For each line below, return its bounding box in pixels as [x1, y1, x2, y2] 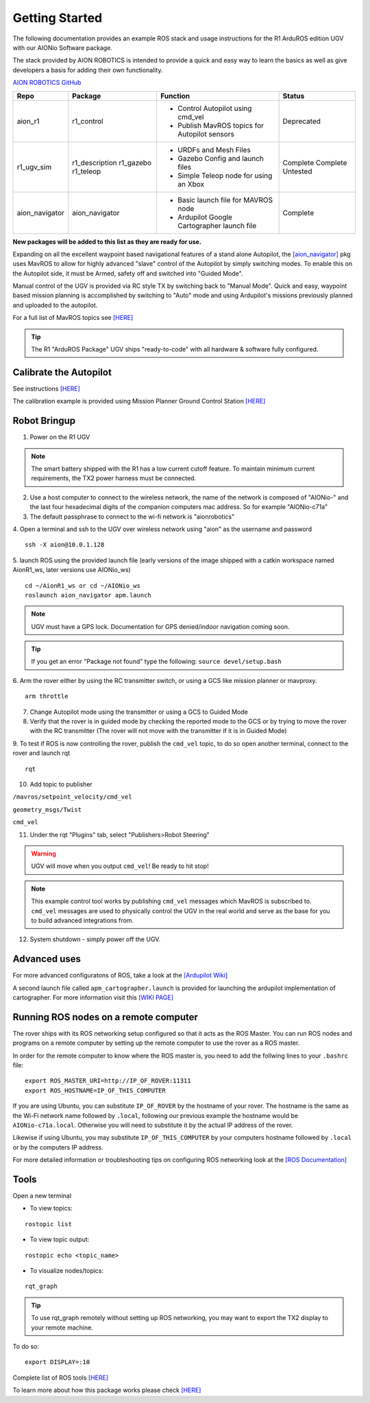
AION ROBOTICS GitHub [12, 79, 82, 87]
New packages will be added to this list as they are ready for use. [12, 237, 202, 246]
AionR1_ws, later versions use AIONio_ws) [12, 566, 132, 574]
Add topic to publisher [29, 780, 92, 788]
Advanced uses [12, 953, 82, 965]
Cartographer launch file [177, 221, 257, 230]
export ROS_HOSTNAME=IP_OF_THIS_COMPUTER [25, 1087, 166, 1094]
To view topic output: [29, 1235, 90, 1243]
